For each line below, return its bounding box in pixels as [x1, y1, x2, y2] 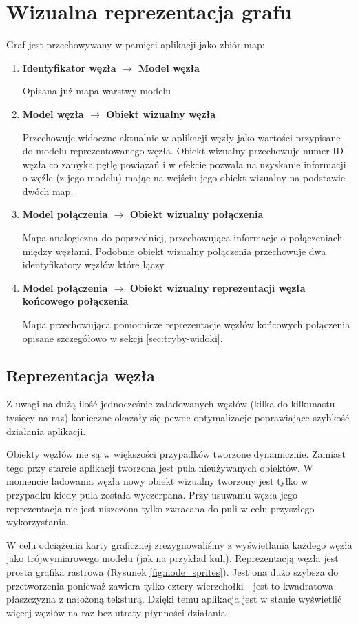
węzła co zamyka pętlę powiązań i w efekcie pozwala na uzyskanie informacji [22, 157, 346, 171]
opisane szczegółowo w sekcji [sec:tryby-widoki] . [22, 330, 223, 345]
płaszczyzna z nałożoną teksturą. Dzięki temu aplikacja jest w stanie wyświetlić [6, 592, 342, 606]
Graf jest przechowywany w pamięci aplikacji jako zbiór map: [6, 37, 265, 52]
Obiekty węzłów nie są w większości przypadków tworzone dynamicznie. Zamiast [6, 447, 346, 461]
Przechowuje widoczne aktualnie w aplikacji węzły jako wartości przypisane [22, 130, 341, 144]
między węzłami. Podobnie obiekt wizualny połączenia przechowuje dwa [22, 243, 326, 258]
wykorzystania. [6, 514, 70, 529]
